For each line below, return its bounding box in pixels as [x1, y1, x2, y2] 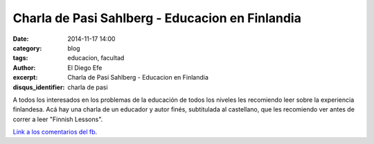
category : [12, 44, 42, 52]
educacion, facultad [67, 54, 125, 62]
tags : [12, 54, 28, 62]
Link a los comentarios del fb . [12, 128, 98, 136]
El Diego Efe [67, 63, 103, 72]
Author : [12, 63, 36, 72]
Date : [12, 35, 29, 43]
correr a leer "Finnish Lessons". [12, 115, 103, 123]
